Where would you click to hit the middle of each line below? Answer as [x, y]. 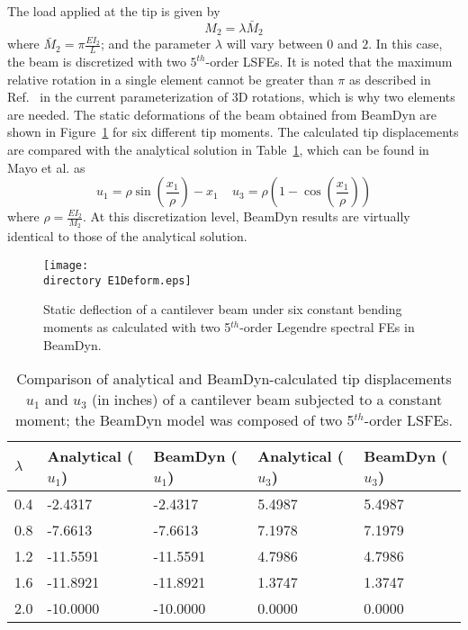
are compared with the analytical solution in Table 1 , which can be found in [218, 150]
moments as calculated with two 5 [137, 326]
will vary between [274, 44]
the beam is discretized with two [97, 62]
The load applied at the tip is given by [114, 11]
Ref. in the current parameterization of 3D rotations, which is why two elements [231, 97]
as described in [390, 79]
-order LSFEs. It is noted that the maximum [329, 62]
